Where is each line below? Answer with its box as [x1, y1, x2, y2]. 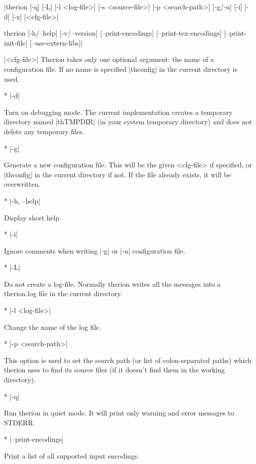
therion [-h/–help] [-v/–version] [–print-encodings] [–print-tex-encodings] [4, 28, 222, 38]
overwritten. [4, 179, 41, 189]
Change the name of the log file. [4, 321, 101, 332]
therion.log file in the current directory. [4, 288, 123, 299]
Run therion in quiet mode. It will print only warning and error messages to [4, 408, 234, 418]
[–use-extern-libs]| [30, 37, 83, 48]
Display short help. [4, 212, 61, 222]
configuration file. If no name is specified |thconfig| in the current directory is [4, 63, 238, 74]
